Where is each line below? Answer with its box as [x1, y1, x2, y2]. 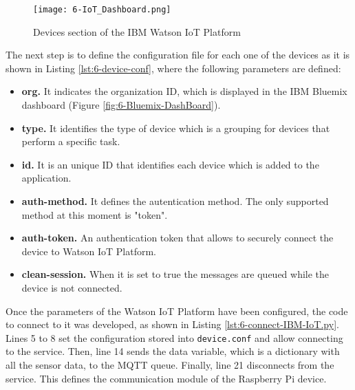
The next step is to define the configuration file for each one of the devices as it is [6, 47, 350, 62]
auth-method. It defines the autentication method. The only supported [21, 194, 329, 208]
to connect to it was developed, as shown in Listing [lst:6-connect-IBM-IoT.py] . [6, 317, 339, 332]
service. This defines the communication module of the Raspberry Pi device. [6, 371, 327, 385]
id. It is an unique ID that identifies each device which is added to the [21, 157, 319, 171]
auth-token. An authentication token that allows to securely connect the [21, 230, 334, 245]
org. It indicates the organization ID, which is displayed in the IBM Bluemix [21, 84, 347, 98]
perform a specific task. [21, 134, 120, 149]
